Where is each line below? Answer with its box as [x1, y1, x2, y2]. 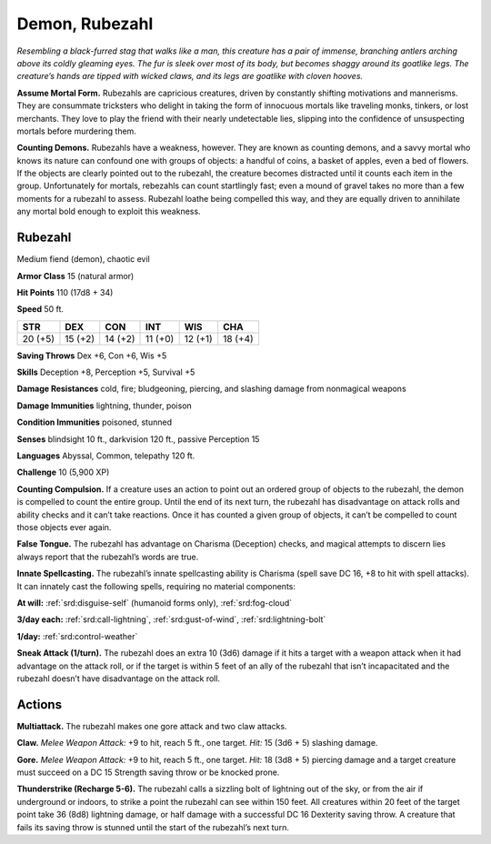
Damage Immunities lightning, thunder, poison [16, 400, 193, 411]
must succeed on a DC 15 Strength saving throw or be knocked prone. [16, 767, 280, 778]
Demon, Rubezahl [16, 14, 154, 34]
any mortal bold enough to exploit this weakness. [16, 206, 201, 217]
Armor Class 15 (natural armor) [16, 270, 135, 281]
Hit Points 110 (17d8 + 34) [16, 286, 114, 297]
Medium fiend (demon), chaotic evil [16, 254, 150, 265]
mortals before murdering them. [16, 126, 136, 136]
